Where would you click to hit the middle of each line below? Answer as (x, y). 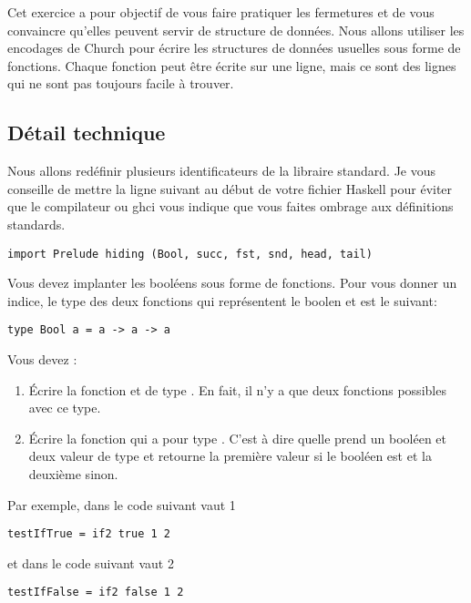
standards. (36, 224)
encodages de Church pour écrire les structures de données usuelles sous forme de (234, 48)
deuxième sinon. (73, 474)
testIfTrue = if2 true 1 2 (89, 534)
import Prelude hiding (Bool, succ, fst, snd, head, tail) (190, 254)
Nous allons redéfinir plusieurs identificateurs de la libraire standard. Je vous (222, 171)
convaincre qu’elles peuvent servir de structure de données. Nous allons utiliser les (236, 30)
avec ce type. (65, 408)
